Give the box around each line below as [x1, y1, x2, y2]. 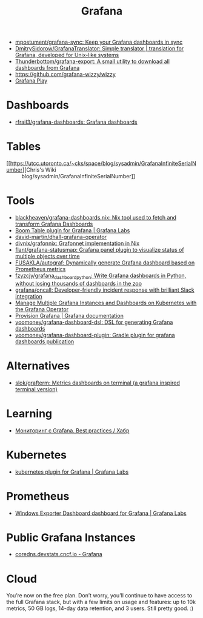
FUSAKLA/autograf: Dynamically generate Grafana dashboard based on [15, 259, 195, 266]
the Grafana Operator [15, 305, 68, 313]
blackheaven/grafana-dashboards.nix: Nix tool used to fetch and [15, 214, 177, 221]
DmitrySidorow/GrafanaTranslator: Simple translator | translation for [15, 45, 184, 52]
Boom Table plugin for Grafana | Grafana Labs [15, 227, 130, 234]
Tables [6, 139, 41, 153]
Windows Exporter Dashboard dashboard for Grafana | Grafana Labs [15, 509, 187, 517]
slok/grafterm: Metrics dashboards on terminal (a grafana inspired [15, 379, 181, 386]
